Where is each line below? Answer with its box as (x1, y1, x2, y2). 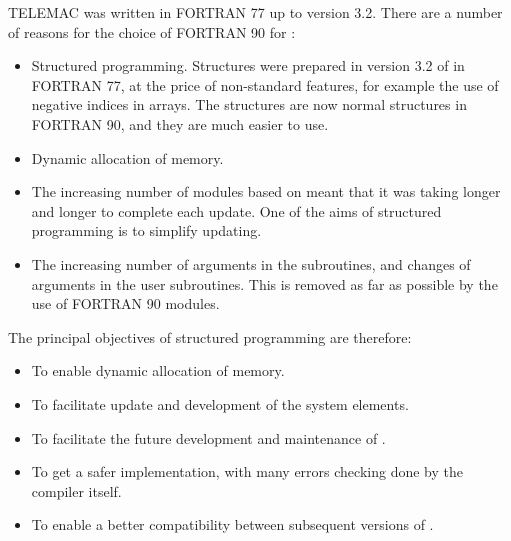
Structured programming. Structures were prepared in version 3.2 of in (31, 55, 465, 76)
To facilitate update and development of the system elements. (31, 393, 409, 414)
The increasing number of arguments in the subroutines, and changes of (31, 253, 471, 274)
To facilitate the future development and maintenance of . (31, 427, 386, 448)
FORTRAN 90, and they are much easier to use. (31, 113, 329, 134)
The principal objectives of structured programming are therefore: (8, 326, 412, 347)
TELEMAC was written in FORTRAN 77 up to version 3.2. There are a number (8, 2, 503, 22)
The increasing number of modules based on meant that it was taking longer (31, 181, 501, 202)
